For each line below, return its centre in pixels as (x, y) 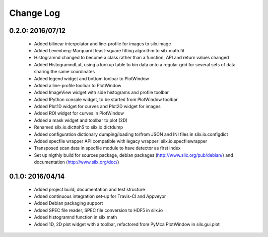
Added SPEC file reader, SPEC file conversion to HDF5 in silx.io (99, 210)
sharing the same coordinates (65, 72)
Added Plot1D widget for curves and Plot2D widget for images (97, 107)
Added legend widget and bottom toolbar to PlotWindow (92, 78)
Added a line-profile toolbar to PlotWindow (78, 85)
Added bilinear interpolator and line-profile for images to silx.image (102, 44)
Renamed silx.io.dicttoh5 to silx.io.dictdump (79, 127)
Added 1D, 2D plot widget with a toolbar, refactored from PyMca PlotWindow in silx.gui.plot (127, 224)
